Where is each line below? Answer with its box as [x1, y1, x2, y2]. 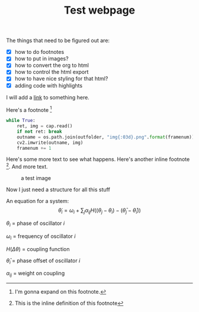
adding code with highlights [14, 82, 83, 89]
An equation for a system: [6, 198, 69, 205]
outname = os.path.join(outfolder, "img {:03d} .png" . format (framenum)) [17, 134, 195, 140]
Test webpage [63, 4, 136, 17]
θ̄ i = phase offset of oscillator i [6, 257, 81, 265]
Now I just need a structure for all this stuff [6, 186, 111, 193]
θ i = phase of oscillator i [6, 220, 65, 228]
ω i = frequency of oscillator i [6, 232, 76, 241]
